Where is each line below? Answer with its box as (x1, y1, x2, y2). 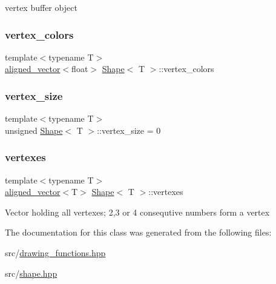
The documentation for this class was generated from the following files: (5, 226, 272, 239)
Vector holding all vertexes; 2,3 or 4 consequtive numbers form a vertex (5, 205, 270, 218)
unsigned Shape (5, 124, 63, 136)
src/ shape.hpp (5, 266, 57, 279)
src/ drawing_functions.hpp (5, 246, 106, 259)
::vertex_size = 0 (97, 124, 161, 136)
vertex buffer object (5, 1, 77, 13)
